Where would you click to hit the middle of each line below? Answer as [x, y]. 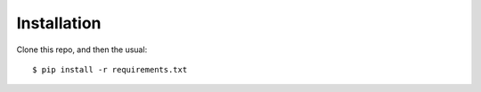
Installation [59, 23]
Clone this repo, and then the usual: [82, 50]
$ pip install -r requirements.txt [110, 69]
